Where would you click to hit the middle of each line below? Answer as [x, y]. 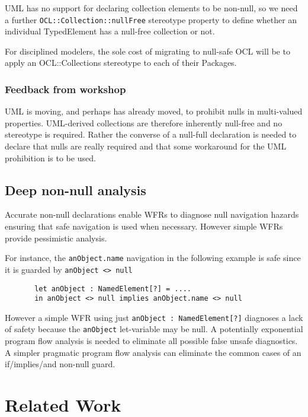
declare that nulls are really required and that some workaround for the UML [146, 146]
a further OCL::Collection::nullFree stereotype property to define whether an [151, 19]
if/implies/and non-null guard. [60, 364]
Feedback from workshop [65, 89]
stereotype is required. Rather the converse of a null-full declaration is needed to [151, 134]
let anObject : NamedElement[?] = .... [113, 289]
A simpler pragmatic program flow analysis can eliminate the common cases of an [153, 352]
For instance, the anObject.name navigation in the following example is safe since [153, 258]
